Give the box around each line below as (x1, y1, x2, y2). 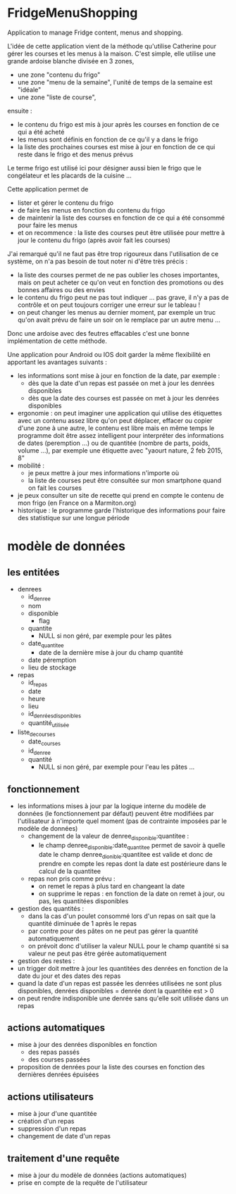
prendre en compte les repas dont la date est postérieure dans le (38, 859, 228, 867)
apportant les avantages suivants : (7, 358, 108, 366)
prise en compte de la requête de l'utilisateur (17, 1178, 148, 1187)
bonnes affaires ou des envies (17, 285, 106, 294)
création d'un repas (17, 1117, 75, 1126)
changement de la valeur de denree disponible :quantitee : (27, 832, 190, 842)
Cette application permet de (7, 184, 89, 193)
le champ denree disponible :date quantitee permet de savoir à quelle (38, 841, 225, 851)
